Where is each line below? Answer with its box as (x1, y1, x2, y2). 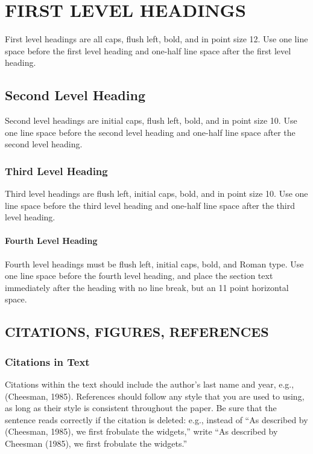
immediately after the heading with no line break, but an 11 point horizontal (5, 281, 289, 293)
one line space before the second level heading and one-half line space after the (5, 126, 296, 138)
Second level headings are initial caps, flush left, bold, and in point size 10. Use (5, 114, 297, 127)
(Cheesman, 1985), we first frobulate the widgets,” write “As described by (5, 425, 278, 438)
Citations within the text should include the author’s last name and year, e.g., (5, 378, 294, 391)
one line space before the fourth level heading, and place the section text (5, 269, 273, 282)
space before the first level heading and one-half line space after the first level (5, 44, 291, 57)
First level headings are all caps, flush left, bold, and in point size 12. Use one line (5, 33, 308, 45)
